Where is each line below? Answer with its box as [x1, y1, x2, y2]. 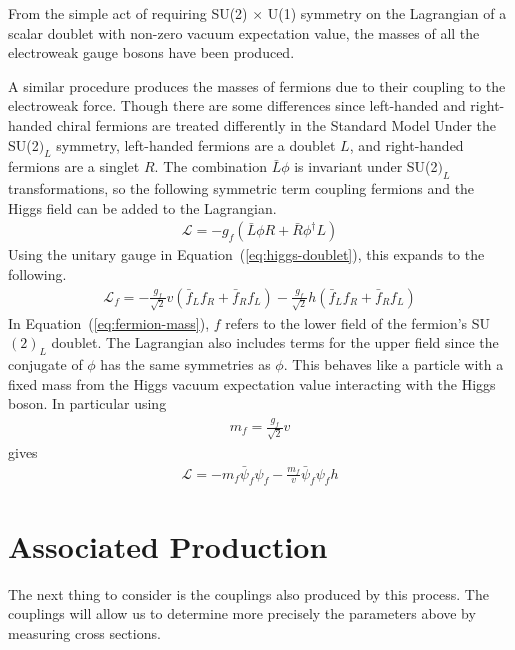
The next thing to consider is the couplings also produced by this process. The [8, 583, 489, 604]
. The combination [154, 156, 267, 177]
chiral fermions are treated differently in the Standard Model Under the [57, 114, 497, 135]
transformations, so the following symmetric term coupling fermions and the [8, 178, 475, 199]
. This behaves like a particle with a [283, 353, 504, 374]
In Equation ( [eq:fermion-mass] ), [8, 312, 210, 333]
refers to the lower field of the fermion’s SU [225, 312, 491, 333]
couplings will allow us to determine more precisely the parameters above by [8, 603, 476, 624]
